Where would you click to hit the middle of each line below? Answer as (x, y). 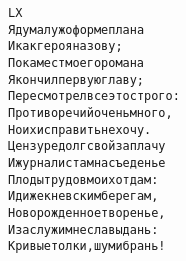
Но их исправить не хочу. (80, 129)
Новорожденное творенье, (87, 212)
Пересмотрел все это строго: (94, 96)
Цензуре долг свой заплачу (87, 146)
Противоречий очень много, (90, 112)
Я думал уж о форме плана (76, 29)
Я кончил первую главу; (76, 79)
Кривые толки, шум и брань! (87, 246)
